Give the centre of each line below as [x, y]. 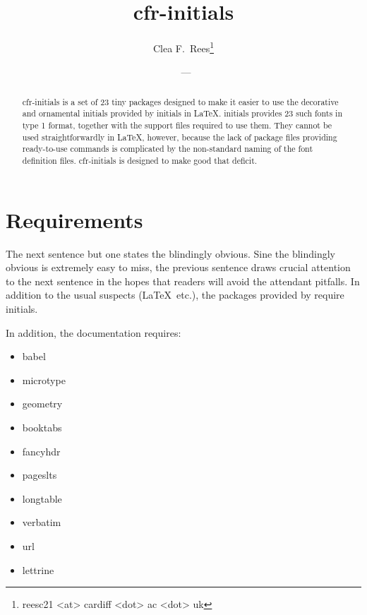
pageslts [40, 475]
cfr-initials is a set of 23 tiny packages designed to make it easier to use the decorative [180, 101]
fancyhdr [41, 451]
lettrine [38, 569]
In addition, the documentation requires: [94, 332]
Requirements [74, 219]
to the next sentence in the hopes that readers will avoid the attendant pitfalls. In [183, 281]
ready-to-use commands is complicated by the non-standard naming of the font [168, 149]
